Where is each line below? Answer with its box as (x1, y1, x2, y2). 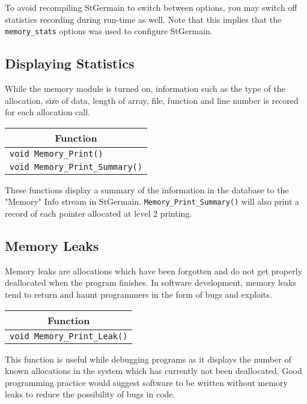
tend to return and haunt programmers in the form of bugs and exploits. (5, 288, 272, 301)
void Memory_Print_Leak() (10, 331, 128, 341)
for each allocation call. (5, 106, 90, 118)
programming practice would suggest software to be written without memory (5, 376, 288, 388)
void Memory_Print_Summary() (10, 161, 142, 172)
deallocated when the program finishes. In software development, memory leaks (5, 276, 296, 289)
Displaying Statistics (5, 54, 135, 73)
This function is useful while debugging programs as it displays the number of (5, 352, 291, 365)
